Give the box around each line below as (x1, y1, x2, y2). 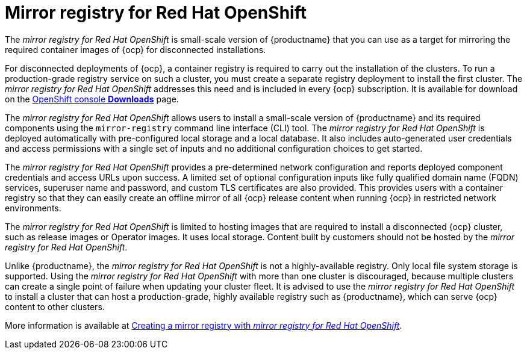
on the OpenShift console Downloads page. (5, 93, 179, 104)
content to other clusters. (5, 301, 105, 312)
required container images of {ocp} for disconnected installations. (5, 44, 266, 55)
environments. (5, 202, 61, 213)
